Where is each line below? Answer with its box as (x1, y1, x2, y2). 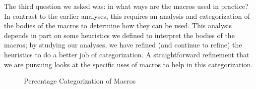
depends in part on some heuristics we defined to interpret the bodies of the (4, 30, 235, 40)
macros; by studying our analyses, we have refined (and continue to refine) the (4, 40, 242, 50)
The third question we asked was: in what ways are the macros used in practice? (4, 1, 249, 11)
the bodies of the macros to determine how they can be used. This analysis (4, 20, 232, 31)
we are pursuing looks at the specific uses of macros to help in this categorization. (4, 59, 253, 69)
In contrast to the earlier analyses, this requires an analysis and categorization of (4, 10, 250, 21)
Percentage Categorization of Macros (24, 76, 136, 86)
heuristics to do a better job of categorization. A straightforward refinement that (4, 49, 250, 59)
